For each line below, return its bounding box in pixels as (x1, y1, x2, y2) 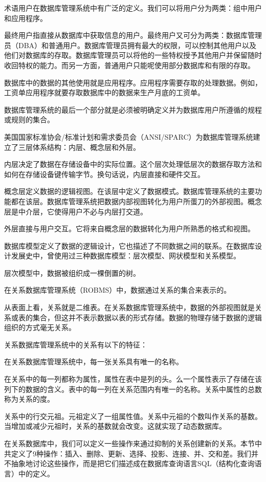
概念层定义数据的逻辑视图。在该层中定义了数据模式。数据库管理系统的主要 (4, 186, 255, 196)
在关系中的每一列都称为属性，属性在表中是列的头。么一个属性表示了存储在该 (4, 374, 262, 384)
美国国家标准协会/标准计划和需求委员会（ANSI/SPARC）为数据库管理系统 (4, 131, 253, 142)
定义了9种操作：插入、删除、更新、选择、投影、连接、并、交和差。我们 (11, 448, 251, 458)
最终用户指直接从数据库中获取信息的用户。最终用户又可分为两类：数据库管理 (4, 30, 262, 40)
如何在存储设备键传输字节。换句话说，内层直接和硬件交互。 (4, 168, 205, 179)
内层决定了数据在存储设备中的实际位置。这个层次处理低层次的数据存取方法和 (4, 159, 262, 169)
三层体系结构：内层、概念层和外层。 (18, 141, 140, 152)
